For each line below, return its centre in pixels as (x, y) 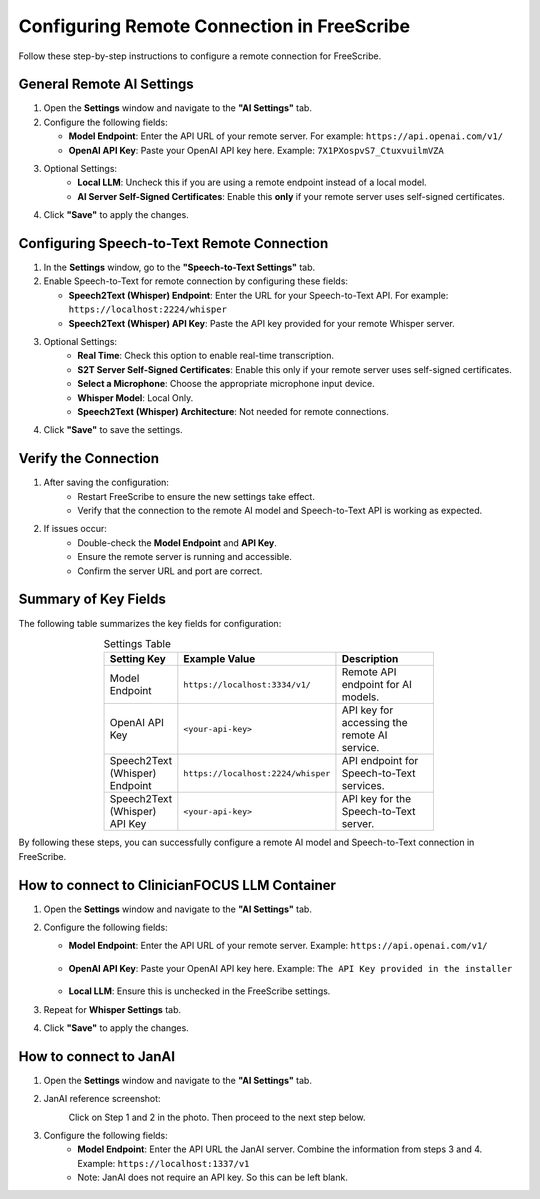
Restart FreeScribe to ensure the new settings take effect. (196, 496)
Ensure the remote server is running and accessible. (184, 557)
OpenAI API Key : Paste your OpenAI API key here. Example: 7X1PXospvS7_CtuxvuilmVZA (256, 150)
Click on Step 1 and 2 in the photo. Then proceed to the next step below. (217, 1117)
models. (360, 697)
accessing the (375, 723)
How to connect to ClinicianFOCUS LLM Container (177, 885)
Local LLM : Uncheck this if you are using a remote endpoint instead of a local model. (252, 182)
